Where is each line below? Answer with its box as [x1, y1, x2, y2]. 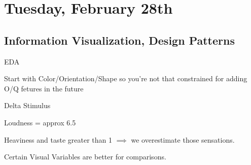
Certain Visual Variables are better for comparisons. [4, 151, 166, 162]
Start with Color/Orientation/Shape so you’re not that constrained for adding [4, 73, 247, 84]
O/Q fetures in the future [4, 83, 84, 93]
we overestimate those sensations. [131, 134, 235, 145]
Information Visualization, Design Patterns [4, 32, 235, 48]
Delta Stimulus [4, 100, 51, 111]
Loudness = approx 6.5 [4, 117, 76, 127]
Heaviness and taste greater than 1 [4, 134, 113, 145]
